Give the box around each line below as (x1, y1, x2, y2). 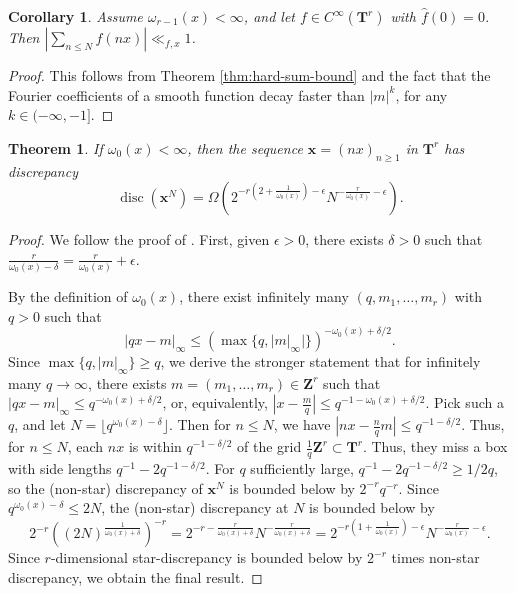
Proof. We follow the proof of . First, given (8, 229, 270, 250)
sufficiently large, (250, 457, 354, 478)
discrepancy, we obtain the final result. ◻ (8, 566, 263, 587)
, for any (395, 84, 448, 105)
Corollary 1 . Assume (8, 6, 143, 26)
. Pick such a (425, 392, 504, 413)
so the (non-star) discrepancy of (8, 477, 203, 498)
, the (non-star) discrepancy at (101, 497, 289, 518)
